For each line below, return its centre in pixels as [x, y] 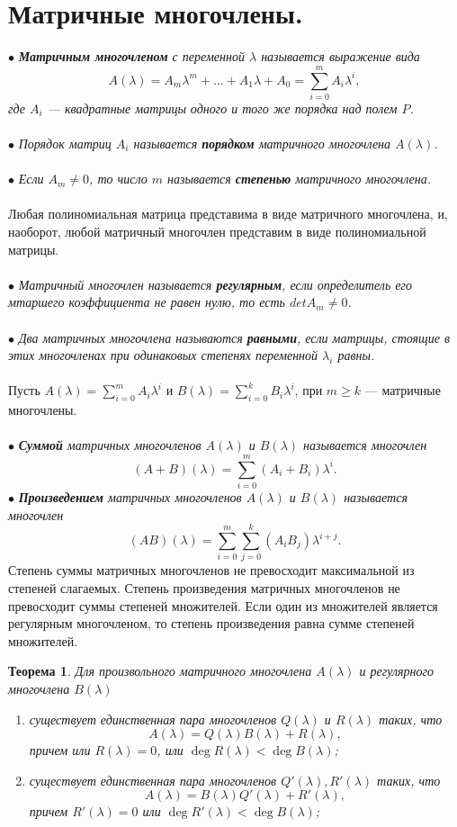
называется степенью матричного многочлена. [300, 179]
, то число [118, 179]
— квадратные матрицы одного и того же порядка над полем [222, 108]
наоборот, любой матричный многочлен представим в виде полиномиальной [217, 231]
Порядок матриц [65, 144]
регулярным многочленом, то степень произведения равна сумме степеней [211, 623]
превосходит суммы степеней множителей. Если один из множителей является [223, 605]
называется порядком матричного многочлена [262, 144]
